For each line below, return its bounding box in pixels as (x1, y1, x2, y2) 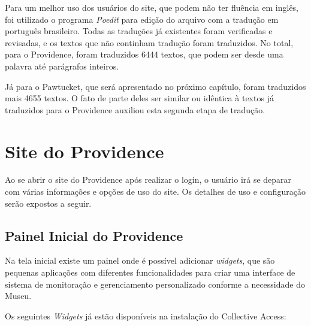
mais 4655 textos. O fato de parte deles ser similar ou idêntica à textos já (5, 92, 274, 104)
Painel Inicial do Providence (5, 226, 183, 244)
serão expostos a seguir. (5, 197, 92, 209)
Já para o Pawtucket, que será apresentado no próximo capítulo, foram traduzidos (5, 80, 306, 92)
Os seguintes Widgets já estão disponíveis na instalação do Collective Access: (5, 309, 286, 322)
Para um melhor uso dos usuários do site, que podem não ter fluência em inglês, (5, 1, 299, 13)
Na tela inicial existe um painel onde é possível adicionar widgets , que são (5, 254, 275, 267)
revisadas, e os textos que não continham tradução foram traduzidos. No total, (5, 36, 294, 49)
